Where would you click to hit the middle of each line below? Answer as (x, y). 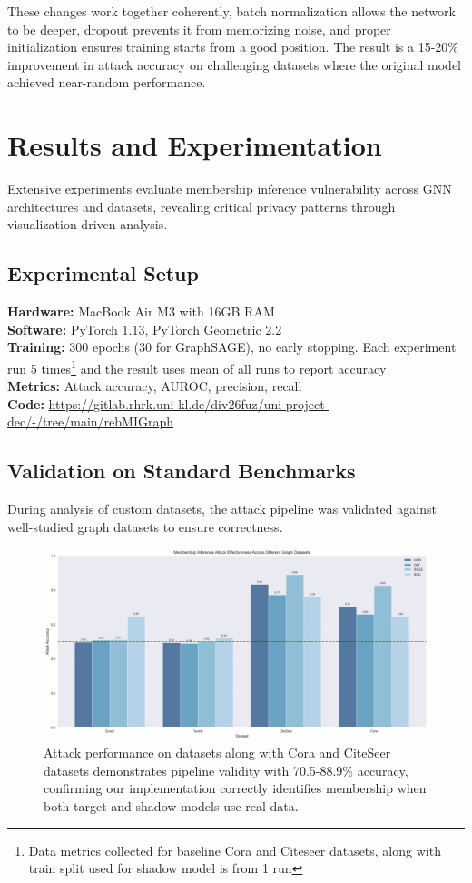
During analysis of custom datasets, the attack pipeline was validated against (222, 509)
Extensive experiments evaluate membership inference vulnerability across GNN (230, 189)
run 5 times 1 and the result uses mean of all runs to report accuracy (197, 366)
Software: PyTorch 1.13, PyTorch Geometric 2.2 (145, 329)
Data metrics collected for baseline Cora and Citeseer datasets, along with (235, 850)
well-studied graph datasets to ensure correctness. (145, 526)
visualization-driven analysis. (88, 224)
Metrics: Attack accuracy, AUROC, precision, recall (155, 386)
